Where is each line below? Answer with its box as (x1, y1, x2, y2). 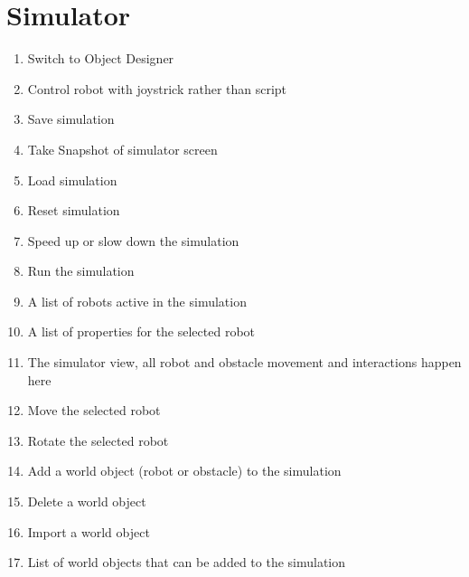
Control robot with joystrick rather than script (27, 79, 287, 98)
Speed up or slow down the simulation (27, 231, 239, 250)
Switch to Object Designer (27, 49, 174, 68)
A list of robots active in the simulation (27, 291, 247, 310)
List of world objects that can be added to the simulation (27, 553, 346, 572)
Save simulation (27, 109, 115, 128)
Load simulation (27, 170, 117, 189)
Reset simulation (27, 201, 120, 220)
